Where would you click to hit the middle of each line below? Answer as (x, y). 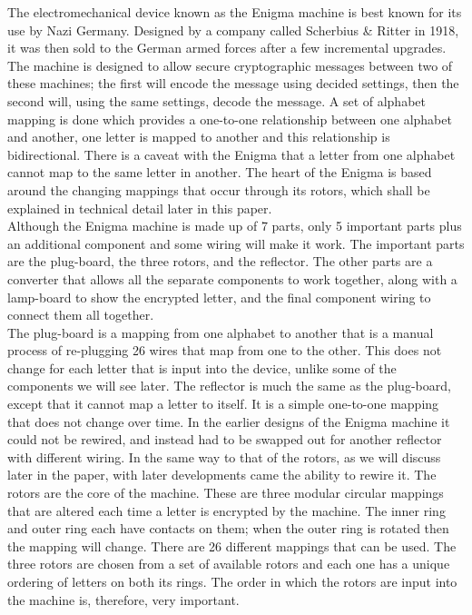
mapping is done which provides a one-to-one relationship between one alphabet (230, 119)
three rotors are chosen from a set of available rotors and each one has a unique (229, 564)
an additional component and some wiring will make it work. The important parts (236, 243)
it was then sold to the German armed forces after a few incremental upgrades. (227, 48)
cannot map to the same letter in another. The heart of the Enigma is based (220, 172)
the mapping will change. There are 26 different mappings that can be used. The (232, 546)
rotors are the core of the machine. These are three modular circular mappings (226, 493)
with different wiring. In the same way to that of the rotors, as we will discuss (224, 456)
